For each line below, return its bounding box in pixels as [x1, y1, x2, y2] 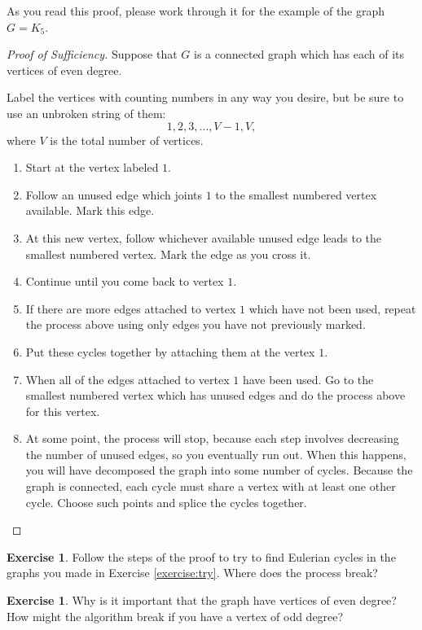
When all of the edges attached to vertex [25, 370, 230, 387]
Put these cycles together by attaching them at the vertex [25, 343, 315, 360]
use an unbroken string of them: [7, 104, 166, 121]
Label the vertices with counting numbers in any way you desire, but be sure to [7, 89, 404, 106]
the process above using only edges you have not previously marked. [25, 316, 366, 333]
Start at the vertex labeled [25, 159, 159, 176]
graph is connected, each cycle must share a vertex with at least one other [25, 478, 396, 495]
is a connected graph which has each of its [193, 46, 405, 63]
